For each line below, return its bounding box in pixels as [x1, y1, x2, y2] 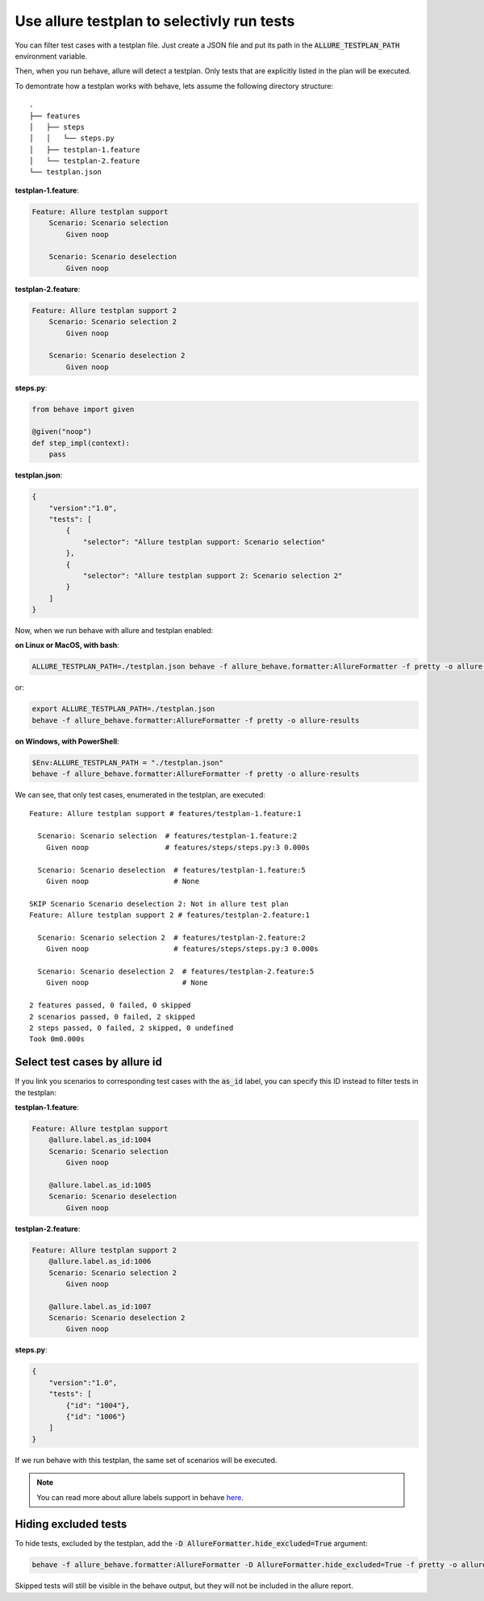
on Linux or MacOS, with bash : [15, 640, 120, 650]
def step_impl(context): [31, 438, 131, 448]
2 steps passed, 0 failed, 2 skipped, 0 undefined [29, 1023, 234, 1032]
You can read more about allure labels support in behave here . [36, 1492, 244, 1502]
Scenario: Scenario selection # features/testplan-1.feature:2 [37, 832, 298, 840]
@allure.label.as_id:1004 [48, 1136, 152, 1144]
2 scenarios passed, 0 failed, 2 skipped [29, 1012, 195, 1021]
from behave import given [31, 404, 135, 414]
